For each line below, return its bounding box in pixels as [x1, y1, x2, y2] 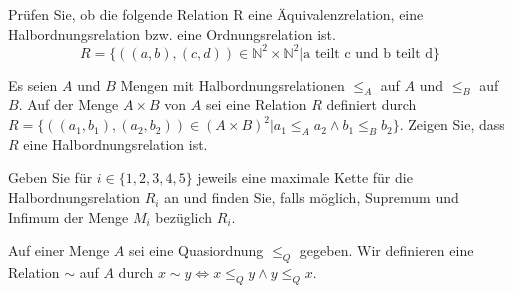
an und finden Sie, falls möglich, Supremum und [164, 187, 459, 208]
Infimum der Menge [8, 206, 129, 227]
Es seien [8, 74, 58, 95]
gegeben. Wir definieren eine [299, 240, 474, 261]
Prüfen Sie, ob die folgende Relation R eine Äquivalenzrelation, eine [8, 4, 424, 24]
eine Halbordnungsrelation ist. [23, 133, 208, 154]
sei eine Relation [205, 94, 307, 115]
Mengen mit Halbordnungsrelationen [120, 74, 345, 95]
